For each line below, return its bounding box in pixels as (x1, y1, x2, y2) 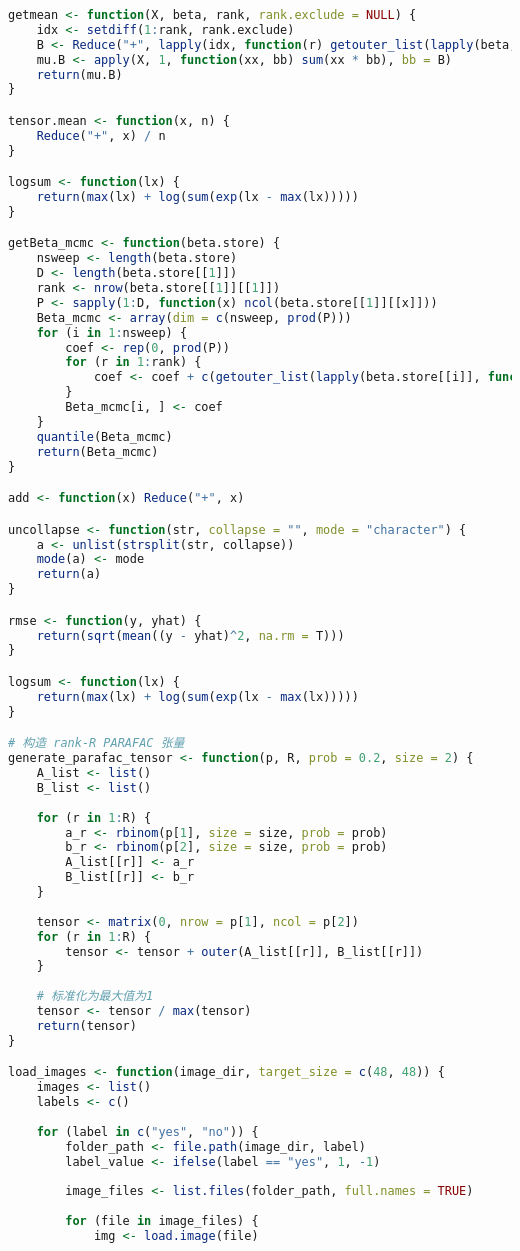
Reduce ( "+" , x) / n (36, 128, 166, 143)
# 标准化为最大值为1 (36, 989, 154, 1004)
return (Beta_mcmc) (36, 444, 159, 459)
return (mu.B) (36, 67, 123, 82)
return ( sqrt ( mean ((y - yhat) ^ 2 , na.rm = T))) (36, 628, 345, 643)
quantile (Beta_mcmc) (36, 429, 173, 444)
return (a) (36, 567, 102, 582)
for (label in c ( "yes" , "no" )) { (36, 1124, 259, 1139)
